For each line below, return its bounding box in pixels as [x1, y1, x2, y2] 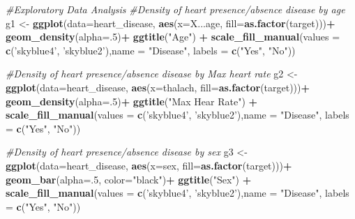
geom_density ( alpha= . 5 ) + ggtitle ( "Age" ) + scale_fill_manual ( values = [6, 29, 340, 44]
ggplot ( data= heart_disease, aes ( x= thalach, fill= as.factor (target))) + [6, 80, 310, 94]
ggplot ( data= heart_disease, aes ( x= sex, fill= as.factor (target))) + [6, 158, 292, 172]
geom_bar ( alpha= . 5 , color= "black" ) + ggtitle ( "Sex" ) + [6, 172, 252, 186]
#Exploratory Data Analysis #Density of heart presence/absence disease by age [6, 2, 345, 16]
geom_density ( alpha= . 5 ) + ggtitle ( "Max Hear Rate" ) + [6, 93, 258, 108]
